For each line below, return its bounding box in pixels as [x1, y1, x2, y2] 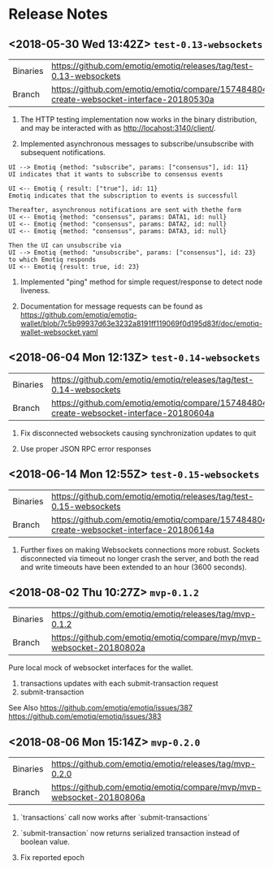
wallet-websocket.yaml [19, 327, 98, 337]
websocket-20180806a [51, 792, 146, 803]
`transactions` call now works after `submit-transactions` [19, 813, 210, 823]
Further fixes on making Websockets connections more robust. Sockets [19, 545, 260, 555]
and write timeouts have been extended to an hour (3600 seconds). [19, 562, 248, 572]
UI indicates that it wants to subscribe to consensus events [8, 171, 223, 179]
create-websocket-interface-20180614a [51, 524, 214, 535]
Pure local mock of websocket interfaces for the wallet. [8, 663, 193, 672]
